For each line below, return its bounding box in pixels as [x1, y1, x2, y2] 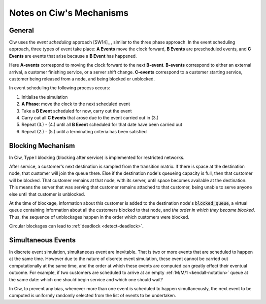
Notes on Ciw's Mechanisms [9, 7, 129, 18]
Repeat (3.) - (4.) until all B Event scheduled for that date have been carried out [21, 121, 182, 128]
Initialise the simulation [21, 94, 68, 100]
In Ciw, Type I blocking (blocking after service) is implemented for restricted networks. [9, 154, 185, 160]
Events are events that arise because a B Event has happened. [9, 53, 137, 59]
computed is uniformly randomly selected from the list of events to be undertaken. [9, 293, 176, 299]
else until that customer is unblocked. [9, 191, 86, 197]
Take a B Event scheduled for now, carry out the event [21, 108, 132, 114]
